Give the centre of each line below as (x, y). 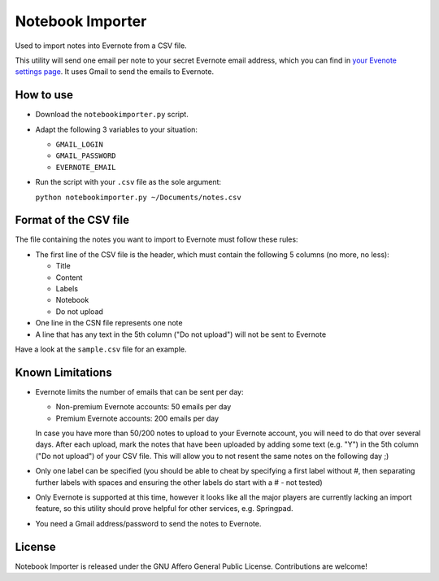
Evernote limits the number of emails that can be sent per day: (139, 391)
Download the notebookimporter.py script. (112, 115)
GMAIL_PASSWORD (86, 156)
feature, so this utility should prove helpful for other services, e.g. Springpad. (164, 509)
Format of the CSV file (72, 220)
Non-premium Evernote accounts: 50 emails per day (143, 407)
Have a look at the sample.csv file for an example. (101, 349)
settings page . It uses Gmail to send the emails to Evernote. (115, 72)
